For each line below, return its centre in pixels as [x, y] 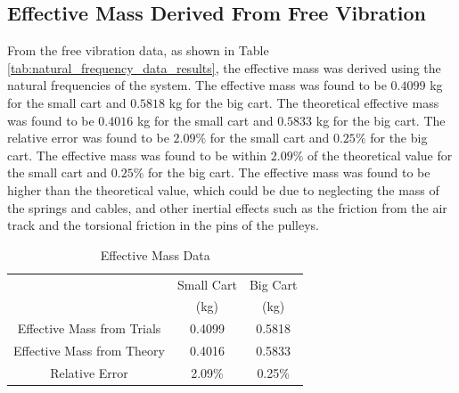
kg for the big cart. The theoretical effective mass [304, 102]
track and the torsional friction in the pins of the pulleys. [163, 225]
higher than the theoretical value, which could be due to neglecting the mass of [223, 189]
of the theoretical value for [380, 155]
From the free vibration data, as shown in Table [138, 50]
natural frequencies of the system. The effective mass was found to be [197, 85]
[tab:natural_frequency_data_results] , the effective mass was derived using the [224, 67]
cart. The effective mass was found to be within [137, 155]
